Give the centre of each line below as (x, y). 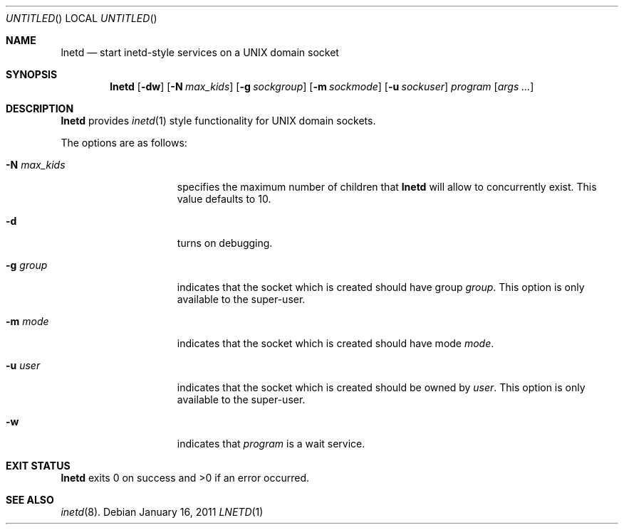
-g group (27, 265)
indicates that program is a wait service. (271, 444)
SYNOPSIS (32, 74)
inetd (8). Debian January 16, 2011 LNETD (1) (162, 512)
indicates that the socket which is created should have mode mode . (336, 343)
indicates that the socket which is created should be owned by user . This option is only (381, 387)
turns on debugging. (225, 243)
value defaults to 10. (224, 199)
